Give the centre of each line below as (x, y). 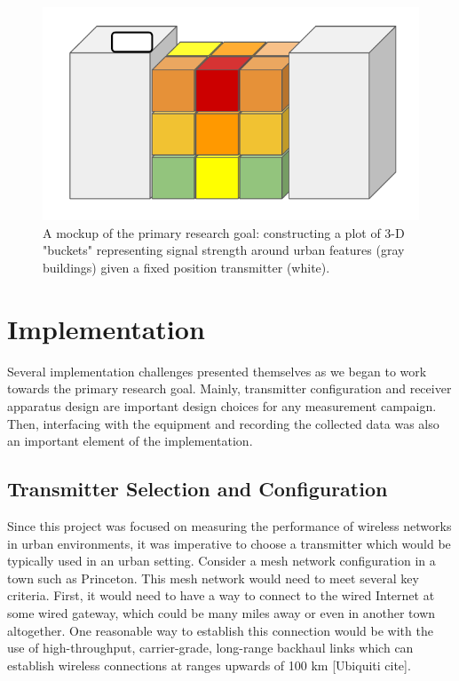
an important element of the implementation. (130, 441)
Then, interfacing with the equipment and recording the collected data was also (223, 423)
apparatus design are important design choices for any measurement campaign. (222, 405)
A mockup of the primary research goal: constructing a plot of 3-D (224, 232)
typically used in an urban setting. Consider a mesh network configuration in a (222, 561)
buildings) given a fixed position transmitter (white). (186, 268)
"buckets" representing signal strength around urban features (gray (224, 250)
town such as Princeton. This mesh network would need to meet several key (213, 578)
